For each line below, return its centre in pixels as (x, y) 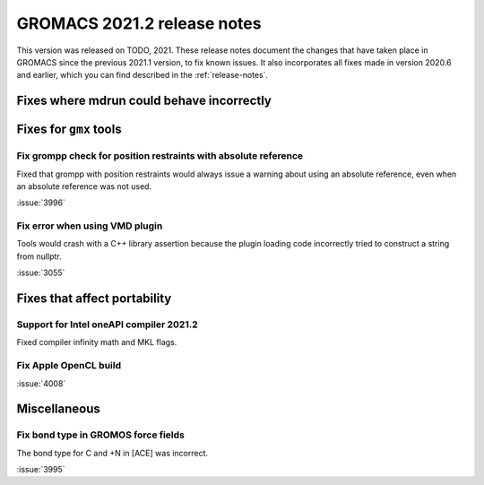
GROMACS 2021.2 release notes (139, 23)
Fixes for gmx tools (69, 130)
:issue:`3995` (41, 470)
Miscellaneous (58, 409)
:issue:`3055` (41, 273)
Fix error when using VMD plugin (90, 226)
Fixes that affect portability (94, 299)
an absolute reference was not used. (84, 186)
